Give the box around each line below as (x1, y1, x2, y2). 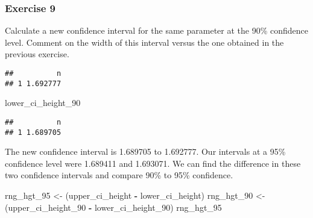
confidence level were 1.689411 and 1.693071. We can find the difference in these (5, 157, 301, 169)
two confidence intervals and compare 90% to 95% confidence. (5, 169, 233, 181)
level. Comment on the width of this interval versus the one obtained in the (5, 36, 284, 48)
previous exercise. (5, 48, 69, 60)
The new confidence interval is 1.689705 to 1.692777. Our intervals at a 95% (5, 145, 286, 158)
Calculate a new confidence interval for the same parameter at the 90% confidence (5, 24, 309, 37)
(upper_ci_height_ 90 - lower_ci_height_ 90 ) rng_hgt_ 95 (5, 201, 222, 213)
